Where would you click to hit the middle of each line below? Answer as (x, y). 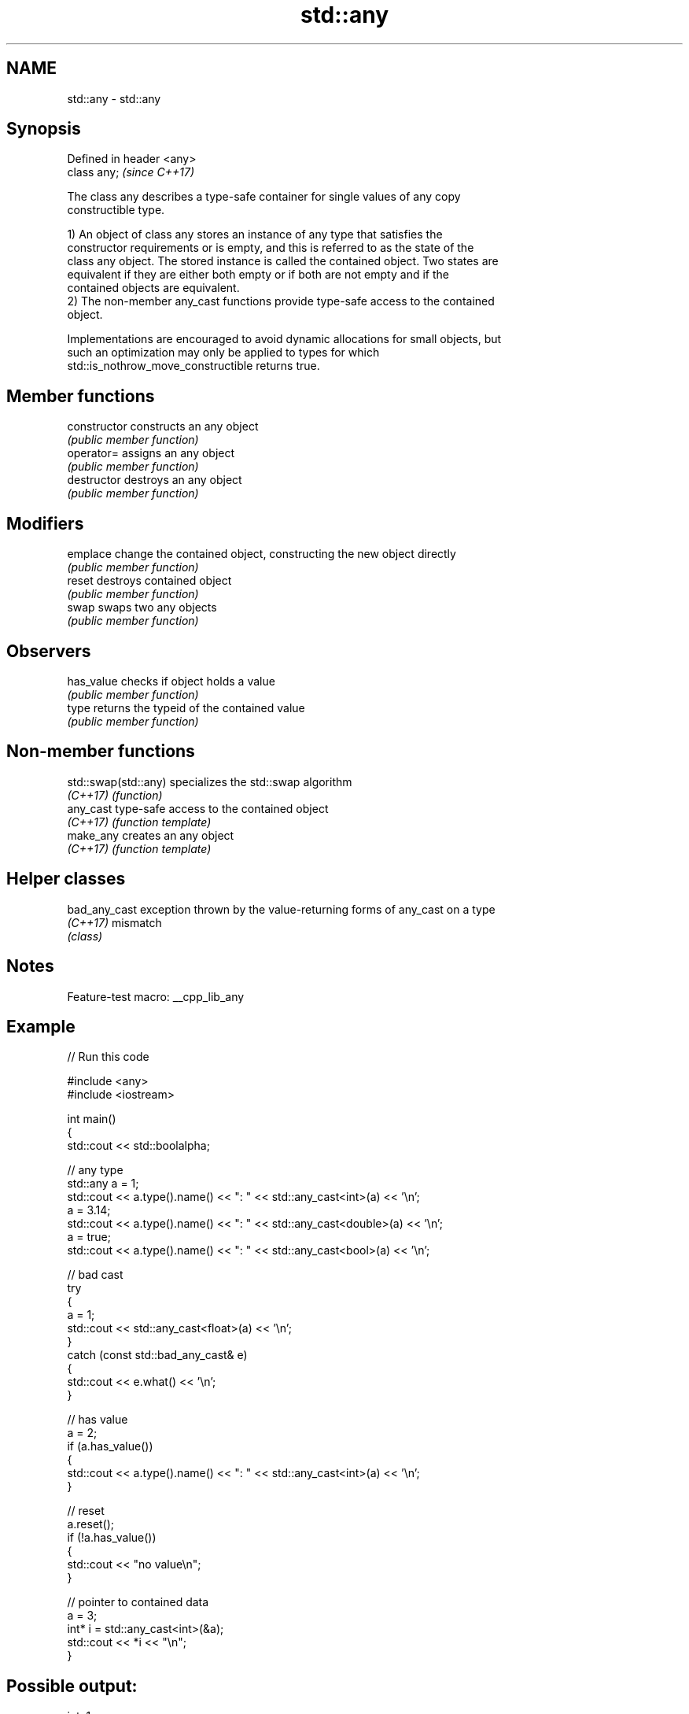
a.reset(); (91, 1524)
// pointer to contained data (138, 1602)
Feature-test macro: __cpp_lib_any (156, 996)
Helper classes (66, 879)
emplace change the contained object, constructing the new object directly (262, 554)
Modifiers (45, 523)
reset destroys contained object (149, 581)
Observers (49, 651)
